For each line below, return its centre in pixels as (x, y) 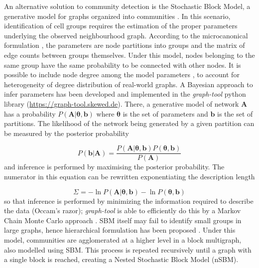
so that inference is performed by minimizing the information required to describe (129, 201)
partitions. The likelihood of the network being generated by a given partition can (129, 123)
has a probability (30, 113)
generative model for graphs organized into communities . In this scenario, (117, 16)
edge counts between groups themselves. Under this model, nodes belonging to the (129, 55)
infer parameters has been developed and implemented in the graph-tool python (125, 94)
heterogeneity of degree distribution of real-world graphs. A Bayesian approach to (129, 84)
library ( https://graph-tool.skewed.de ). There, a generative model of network (122, 103)
